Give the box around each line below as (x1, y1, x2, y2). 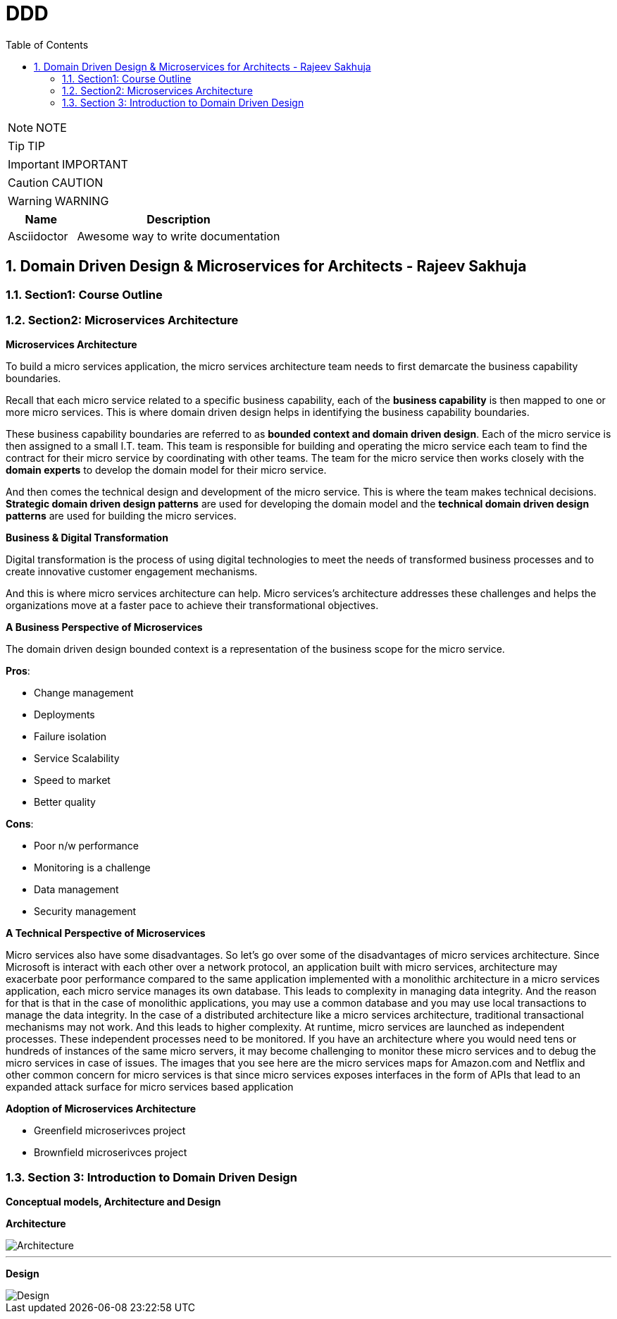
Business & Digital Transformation (6, 532, 168, 544)
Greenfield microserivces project (34, 1124, 186, 1137)
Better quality (34, 796, 96, 809)
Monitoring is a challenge (34, 861, 151, 874)
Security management (34, 905, 137, 918)
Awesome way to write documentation (77, 228, 280, 243)
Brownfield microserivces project (34, 1146, 187, 1159)
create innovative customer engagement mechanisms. (6, 565, 258, 578)
